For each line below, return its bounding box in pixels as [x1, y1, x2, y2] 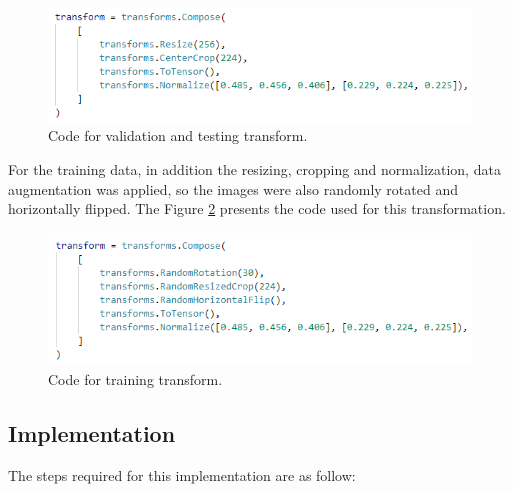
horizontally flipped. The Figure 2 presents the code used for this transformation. [8, 198, 506, 219]
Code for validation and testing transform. [48, 125, 308, 146]
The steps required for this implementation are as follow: [8, 465, 356, 485]
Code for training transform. [48, 369, 223, 390]
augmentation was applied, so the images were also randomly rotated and [8, 178, 458, 199]
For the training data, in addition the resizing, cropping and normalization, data [8, 159, 501, 180]
